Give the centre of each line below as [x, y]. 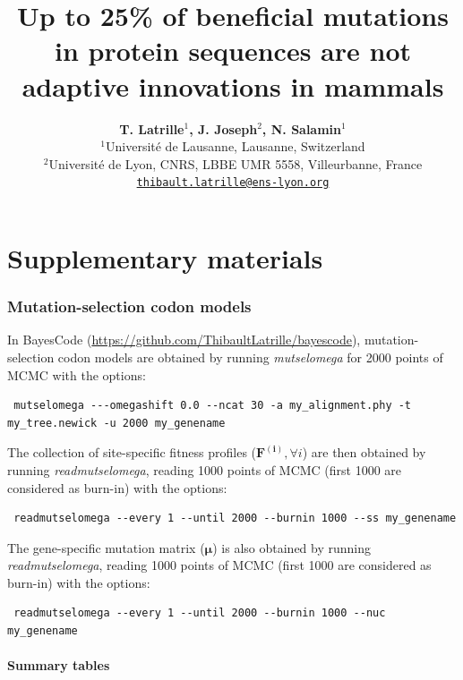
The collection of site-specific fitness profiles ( [132, 452]
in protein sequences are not [233, 51]
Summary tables [59, 665]
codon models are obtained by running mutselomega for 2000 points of [250, 357]
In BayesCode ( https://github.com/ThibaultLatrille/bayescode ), [184, 340]
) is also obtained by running [292, 547]
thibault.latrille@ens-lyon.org [233, 183]
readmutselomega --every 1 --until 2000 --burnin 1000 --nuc [200, 613]
